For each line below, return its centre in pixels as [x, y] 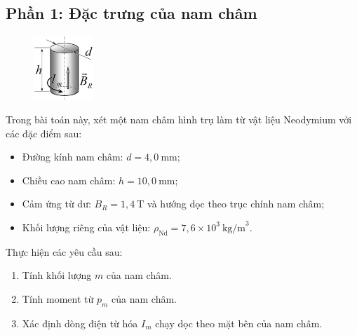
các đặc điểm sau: [44, 133]
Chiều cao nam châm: [69, 180]
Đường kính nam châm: [73, 157]
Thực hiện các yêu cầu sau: [64, 251]
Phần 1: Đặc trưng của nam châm [132, 13]
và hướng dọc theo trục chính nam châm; [236, 204]
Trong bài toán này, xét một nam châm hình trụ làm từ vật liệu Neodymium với [179, 119]
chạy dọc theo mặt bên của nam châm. [239, 323]
